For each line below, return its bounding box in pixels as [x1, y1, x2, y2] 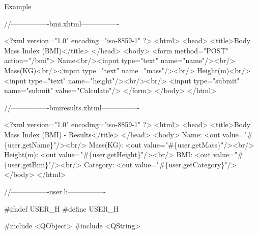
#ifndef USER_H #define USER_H [4, 203, 119, 214]
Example [4, 1, 32, 11]
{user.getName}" [4, 139, 56, 150]
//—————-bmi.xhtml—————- [4, 18, 120, 28]
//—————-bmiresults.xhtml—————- [4, 102, 140, 112]
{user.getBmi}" [4, 159, 51, 169]
